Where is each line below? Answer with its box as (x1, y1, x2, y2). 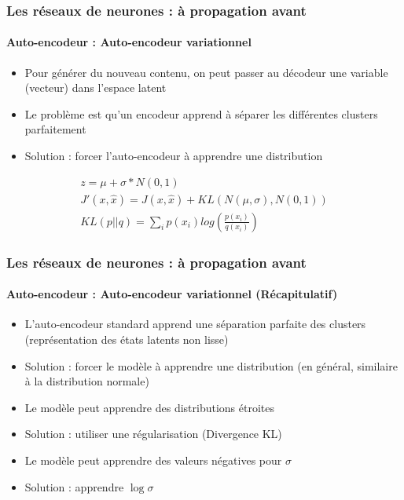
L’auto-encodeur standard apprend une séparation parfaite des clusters (24, 316, 366, 332)
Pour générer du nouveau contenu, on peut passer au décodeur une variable (24, 64, 388, 80)
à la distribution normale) (24, 373, 149, 389)
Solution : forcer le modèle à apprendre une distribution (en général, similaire (24, 357, 398, 374)
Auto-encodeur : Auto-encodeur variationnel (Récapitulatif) (6, 286, 338, 302)
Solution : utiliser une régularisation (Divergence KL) (24, 425, 282, 442)
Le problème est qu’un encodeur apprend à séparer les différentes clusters (24, 105, 378, 122)
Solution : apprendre (24, 478, 124, 495)
